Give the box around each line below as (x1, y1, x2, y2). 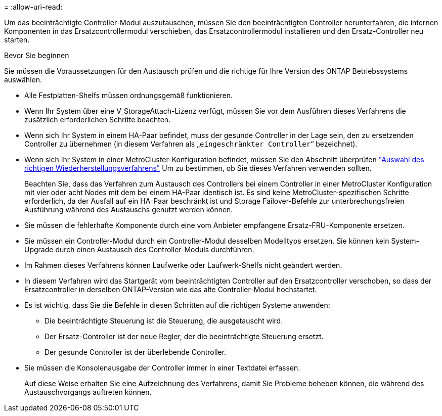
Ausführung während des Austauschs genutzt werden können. (24, 205, 233, 214)
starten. (4, 35, 30, 44)
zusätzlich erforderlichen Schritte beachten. (24, 115, 171, 124)
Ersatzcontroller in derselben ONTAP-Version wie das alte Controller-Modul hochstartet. (24, 285, 317, 294)
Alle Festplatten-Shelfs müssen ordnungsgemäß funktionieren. (24, 91, 233, 100)
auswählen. (4, 75, 42, 84)
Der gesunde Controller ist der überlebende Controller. (45, 348, 227, 356)
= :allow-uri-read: (4, 3, 63, 11)
